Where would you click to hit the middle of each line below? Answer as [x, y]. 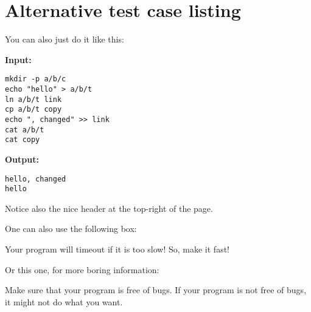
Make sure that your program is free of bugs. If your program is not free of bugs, [156, 290]
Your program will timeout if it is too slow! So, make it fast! [117, 249]
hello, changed [36, 179]
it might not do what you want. [64, 301]
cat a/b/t [25, 130]
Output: [22, 159]
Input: [18, 59]
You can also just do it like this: [65, 39]
